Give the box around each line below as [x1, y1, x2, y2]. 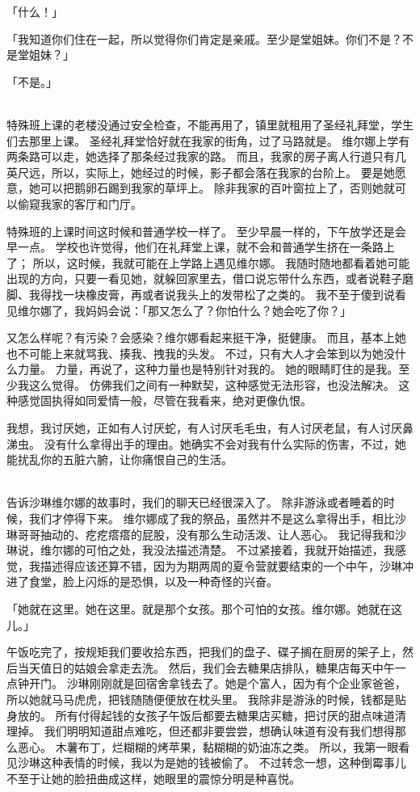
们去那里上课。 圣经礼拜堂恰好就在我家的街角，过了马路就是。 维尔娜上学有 [6, 132, 410, 149]
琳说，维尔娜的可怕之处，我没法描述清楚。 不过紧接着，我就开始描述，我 [6, 541, 395, 558]
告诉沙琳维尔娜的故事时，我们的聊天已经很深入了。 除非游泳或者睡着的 [6, 494, 384, 511]
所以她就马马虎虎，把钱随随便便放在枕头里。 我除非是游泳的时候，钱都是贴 [6, 690, 406, 707]
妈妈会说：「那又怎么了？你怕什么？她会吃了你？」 [85, 301, 351, 318]
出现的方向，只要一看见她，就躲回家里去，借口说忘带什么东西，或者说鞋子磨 [6, 270, 414, 287]
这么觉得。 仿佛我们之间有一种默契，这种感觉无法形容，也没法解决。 [28, 376, 395, 393]
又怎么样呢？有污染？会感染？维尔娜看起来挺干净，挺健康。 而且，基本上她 [6, 329, 406, 346]
